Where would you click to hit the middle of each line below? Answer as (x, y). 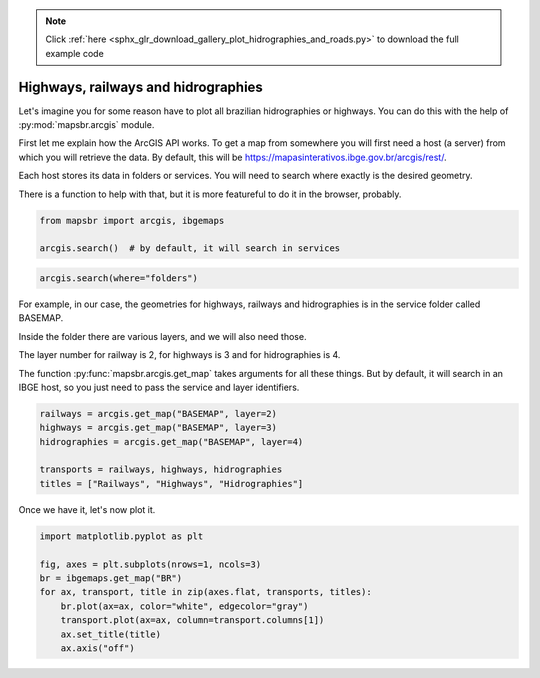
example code (74, 53)
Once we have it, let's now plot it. (87, 509)
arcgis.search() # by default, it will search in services (190, 248)
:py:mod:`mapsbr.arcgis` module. (86, 125)
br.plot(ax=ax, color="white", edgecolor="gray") (184, 606)
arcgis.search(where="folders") (119, 278)
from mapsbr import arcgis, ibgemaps (132, 220)
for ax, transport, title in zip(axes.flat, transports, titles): (205, 592)
